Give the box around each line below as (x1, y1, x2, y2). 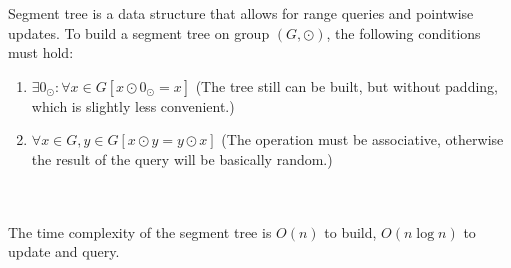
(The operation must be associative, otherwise (221, 129, 504, 150)
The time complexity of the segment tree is (8, 221, 272, 242)
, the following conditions (326, 22, 481, 43)
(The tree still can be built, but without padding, (195, 75, 498, 96)
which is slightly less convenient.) (31, 95, 235, 116)
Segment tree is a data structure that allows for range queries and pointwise (8, 3, 474, 23)
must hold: (8, 42, 74, 63)
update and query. (8, 241, 120, 262)
